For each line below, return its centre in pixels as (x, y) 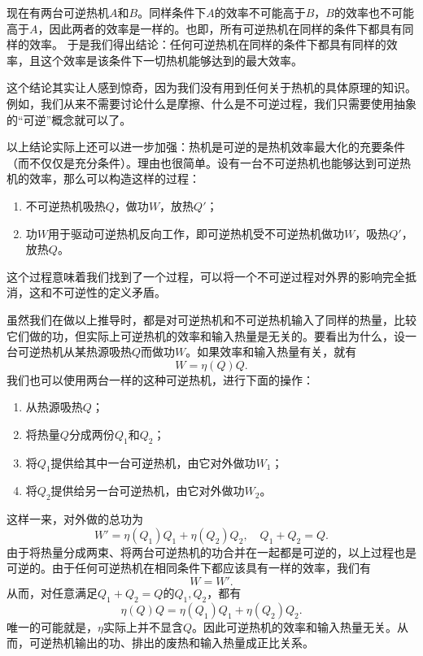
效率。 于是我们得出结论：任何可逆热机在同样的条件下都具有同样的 (207, 44)
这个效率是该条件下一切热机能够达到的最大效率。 (171, 60)
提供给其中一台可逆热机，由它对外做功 (153, 462)
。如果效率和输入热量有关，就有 (271, 352)
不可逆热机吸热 (65, 205)
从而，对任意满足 (52, 593)
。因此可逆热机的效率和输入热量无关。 (295, 626)
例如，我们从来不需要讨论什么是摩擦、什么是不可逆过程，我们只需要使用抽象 (211, 103)
